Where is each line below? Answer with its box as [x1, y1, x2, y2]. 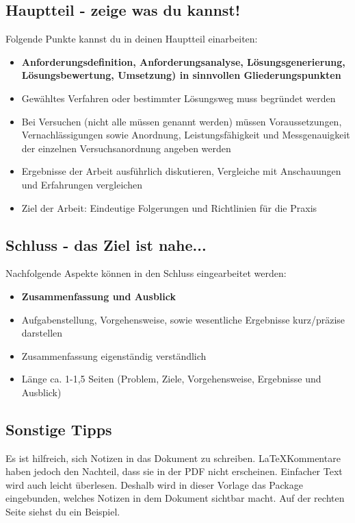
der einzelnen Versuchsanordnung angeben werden [21, 141, 231, 155]
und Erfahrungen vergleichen [21, 177, 142, 191]
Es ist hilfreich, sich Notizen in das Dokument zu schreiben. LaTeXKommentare [5, 450, 341, 465]
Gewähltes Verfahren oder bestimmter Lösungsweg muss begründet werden [21, 90, 336, 105]
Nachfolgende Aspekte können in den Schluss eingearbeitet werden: [5, 266, 287, 280]
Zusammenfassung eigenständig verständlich [21, 348, 207, 363]
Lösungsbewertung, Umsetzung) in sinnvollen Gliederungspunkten [21, 68, 341, 82]
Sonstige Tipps [5, 418, 112, 439]
